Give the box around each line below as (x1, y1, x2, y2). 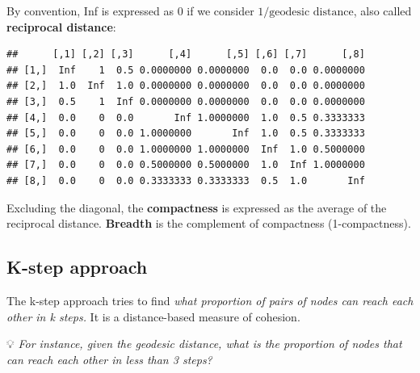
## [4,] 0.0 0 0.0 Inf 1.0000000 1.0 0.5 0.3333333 (6, 111, 365, 124)
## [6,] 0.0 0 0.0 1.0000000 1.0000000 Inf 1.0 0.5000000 (6, 143, 365, 155)
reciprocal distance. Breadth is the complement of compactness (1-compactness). (6, 215, 411, 232)
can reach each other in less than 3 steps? (6, 350, 212, 367)
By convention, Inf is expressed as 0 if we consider (6, 2, 254, 19)
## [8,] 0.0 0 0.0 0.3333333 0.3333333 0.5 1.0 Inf (6, 174, 365, 186)
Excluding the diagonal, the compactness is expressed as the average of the (6, 199, 387, 216)
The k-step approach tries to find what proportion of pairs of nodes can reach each (6, 291, 414, 308)
